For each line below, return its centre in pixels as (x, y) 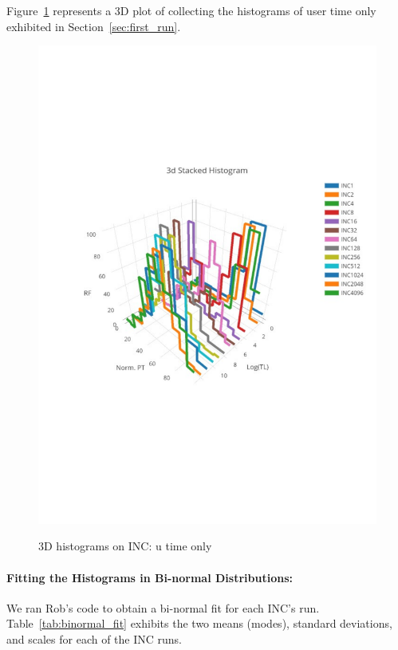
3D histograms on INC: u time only (125, 546)
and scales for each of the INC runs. (95, 639)
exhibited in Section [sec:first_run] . (94, 26)
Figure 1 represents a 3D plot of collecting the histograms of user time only (191, 10)
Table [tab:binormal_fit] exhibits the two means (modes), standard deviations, (199, 623)
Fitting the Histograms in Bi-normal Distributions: (150, 577)
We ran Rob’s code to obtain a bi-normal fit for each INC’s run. (163, 607)
